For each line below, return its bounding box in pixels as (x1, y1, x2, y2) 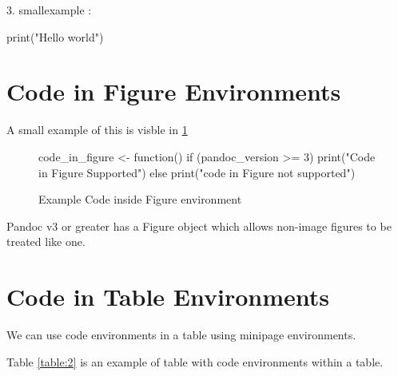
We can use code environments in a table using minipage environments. (6, 327, 356, 342)
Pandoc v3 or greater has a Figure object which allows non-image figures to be (6, 217, 392, 234)
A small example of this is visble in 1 (6, 121, 188, 138)
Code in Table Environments (6, 280, 330, 313)
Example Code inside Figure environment (38, 191, 242, 208)
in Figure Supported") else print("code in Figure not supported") (38, 164, 356, 180)
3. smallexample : (6, 2, 92, 18)
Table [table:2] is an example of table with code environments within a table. (6, 353, 384, 370)
